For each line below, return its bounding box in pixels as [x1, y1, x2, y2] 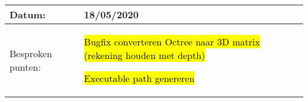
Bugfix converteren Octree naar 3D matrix [84, 35, 260, 48]
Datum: [9, 8, 46, 21]
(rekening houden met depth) [84, 48, 206, 62]
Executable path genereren [84, 71, 195, 85]
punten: [9, 60, 41, 74]
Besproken [9, 46, 52, 60]
